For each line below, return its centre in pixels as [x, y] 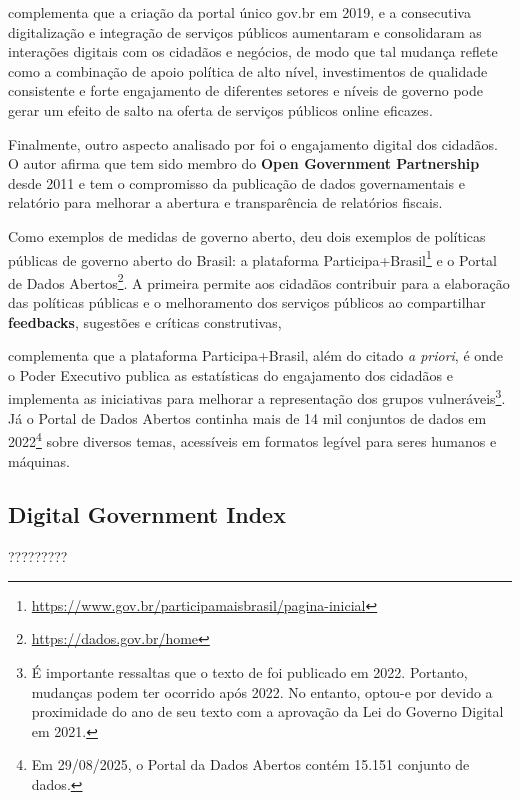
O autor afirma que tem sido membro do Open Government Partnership [244, 163]
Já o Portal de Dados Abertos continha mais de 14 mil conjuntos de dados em [247, 417]
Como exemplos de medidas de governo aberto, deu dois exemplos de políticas [247, 235]
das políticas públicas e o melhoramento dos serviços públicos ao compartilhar [247, 302]
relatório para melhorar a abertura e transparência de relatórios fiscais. [225, 202]
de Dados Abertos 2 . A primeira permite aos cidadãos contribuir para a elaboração [259, 281]
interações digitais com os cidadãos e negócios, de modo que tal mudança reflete [253, 51]
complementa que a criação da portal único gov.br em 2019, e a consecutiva [239, 12]
